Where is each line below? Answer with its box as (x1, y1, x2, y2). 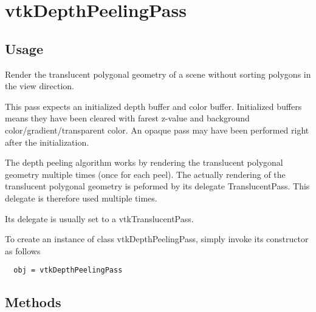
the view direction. (5, 80, 74, 92)
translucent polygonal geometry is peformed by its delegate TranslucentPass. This (5, 180, 310, 192)
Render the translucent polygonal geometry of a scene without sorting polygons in (5, 67, 311, 80)
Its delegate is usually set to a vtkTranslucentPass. (5, 212, 194, 225)
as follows (5, 244, 41, 257)
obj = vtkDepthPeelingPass (13, 266, 123, 275)
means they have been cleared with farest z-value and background (5, 112, 250, 124)
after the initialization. (5, 135, 89, 148)
